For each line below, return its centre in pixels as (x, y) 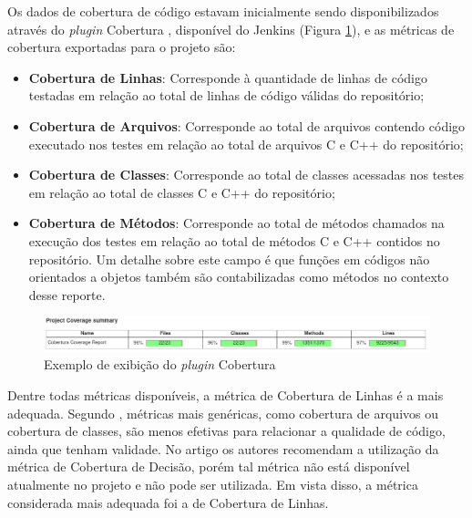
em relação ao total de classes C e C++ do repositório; (182, 192)
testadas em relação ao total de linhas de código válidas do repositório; (226, 95)
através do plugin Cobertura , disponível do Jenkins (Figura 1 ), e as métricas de (231, 29)
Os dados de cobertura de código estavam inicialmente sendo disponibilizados (223, 11)
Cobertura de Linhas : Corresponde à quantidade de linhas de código (228, 77)
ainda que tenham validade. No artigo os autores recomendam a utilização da (223, 448)
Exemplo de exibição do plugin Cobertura (160, 364)
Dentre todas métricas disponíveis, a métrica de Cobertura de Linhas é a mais (226, 395)
